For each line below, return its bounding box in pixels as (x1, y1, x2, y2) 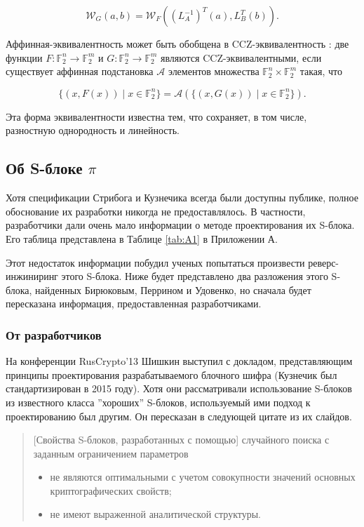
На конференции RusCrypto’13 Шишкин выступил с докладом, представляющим (6, 354, 353, 368)
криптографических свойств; (50, 483, 172, 498)
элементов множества (168, 64, 259, 79)
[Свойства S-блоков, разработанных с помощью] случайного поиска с (33, 432, 330, 447)
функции (6, 50, 43, 65)
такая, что (299, 64, 342, 79)
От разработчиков (6, 326, 102, 343)
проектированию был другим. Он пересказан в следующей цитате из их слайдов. (6, 408, 352, 423)
